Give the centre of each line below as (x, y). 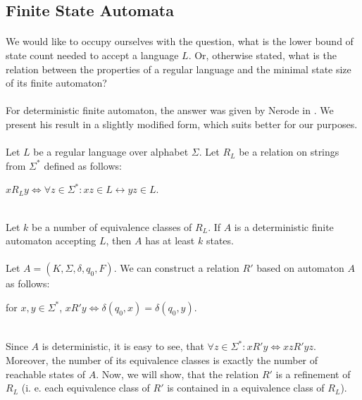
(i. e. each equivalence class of (86, 388)
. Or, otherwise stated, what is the (262, 55)
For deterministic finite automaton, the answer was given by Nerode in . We (170, 110)
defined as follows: (83, 165)
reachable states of (45, 374)
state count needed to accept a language (92, 55)
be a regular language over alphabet (111, 152)
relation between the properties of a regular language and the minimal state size (179, 69)
